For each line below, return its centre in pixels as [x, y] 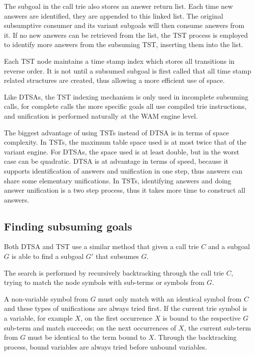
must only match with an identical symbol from [170, 298]
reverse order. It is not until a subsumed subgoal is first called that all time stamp [128, 70]
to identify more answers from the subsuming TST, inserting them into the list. [124, 44]
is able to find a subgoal [48, 256]
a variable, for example [38, 318]
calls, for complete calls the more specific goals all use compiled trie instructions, [125, 106]
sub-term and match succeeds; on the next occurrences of [90, 327]
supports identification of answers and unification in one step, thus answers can [123, 170]
